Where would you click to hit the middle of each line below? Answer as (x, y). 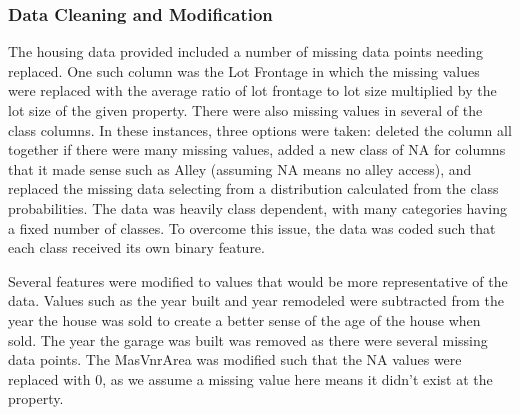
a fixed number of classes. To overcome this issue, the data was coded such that (252, 227)
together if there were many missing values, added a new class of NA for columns (257, 149)
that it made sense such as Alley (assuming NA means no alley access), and (240, 168)
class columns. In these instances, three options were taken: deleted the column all (260, 129)
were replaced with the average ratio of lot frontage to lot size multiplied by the (252, 90)
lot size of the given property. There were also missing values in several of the (245, 110)
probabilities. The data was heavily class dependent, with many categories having (258, 207)
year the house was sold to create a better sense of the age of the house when (244, 319)
